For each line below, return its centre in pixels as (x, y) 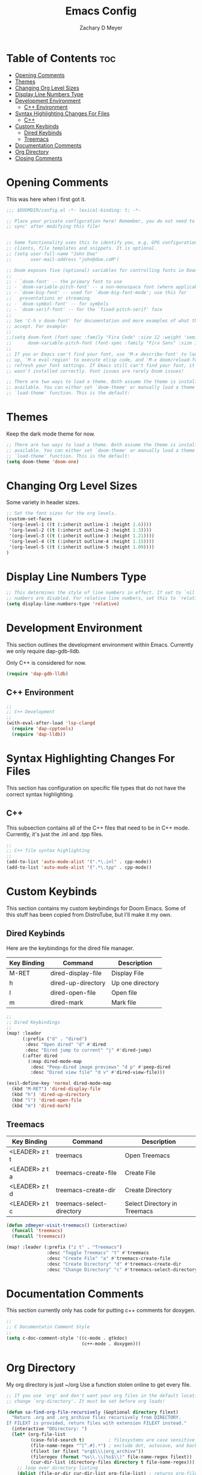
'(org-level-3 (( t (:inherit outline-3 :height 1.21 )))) (81, 536)
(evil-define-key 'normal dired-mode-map (59, 1083)
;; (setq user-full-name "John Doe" (52, 254)
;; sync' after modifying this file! (54, 227)
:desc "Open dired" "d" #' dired (66, 1045)
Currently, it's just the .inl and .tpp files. (55, 834)
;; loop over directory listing (57, 1468)
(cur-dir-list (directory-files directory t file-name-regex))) (113, 1462)
